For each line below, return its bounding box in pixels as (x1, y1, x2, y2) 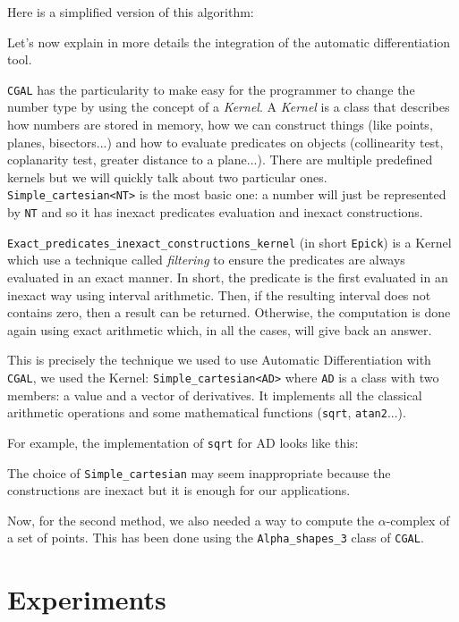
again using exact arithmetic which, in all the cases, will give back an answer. (7, 320, 432, 339)
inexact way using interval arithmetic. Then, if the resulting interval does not (7, 285, 431, 304)
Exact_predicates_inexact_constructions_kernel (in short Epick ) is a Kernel (7, 232, 452, 251)
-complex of (386, 510, 450, 529)
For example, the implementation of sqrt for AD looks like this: (7, 433, 359, 451)
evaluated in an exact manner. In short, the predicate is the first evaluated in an (7, 267, 448, 286)
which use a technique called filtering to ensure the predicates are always (7, 250, 405, 269)
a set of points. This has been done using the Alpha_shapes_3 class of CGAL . (7, 528, 424, 547)
